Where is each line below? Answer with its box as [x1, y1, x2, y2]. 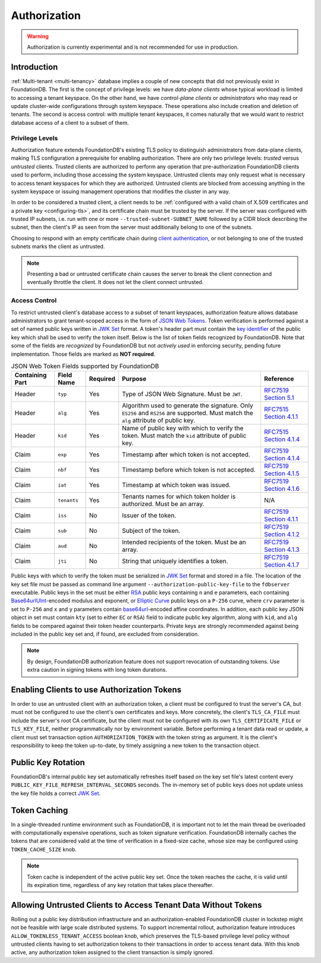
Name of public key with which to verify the [122, 424, 244, 432]
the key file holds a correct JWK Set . [11, 790, 101, 797]
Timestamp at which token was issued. [122, 481, 231, 490]
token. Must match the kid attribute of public [122, 431, 247, 440]
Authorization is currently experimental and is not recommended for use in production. [27, 43, 239, 50]
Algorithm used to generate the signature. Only [122, 402, 254, 410]
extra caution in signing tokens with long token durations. [27, 666, 168, 674]
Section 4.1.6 [264, 485, 300, 493]
